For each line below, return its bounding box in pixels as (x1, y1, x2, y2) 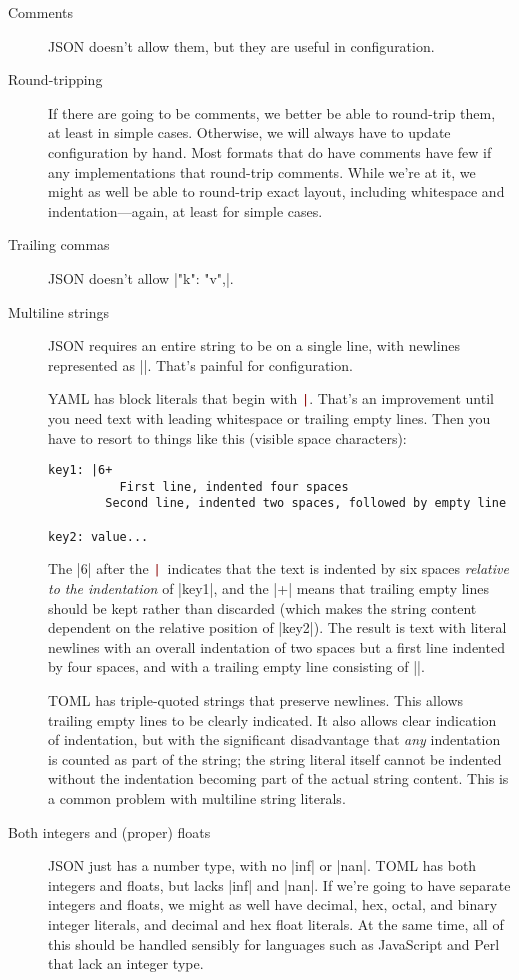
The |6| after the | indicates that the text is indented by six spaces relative (48, 558, 509, 579)
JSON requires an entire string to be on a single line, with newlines (48, 335, 461, 356)
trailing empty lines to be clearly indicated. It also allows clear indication (48, 709, 497, 730)
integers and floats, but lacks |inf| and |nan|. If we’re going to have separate (48, 874, 511, 895)
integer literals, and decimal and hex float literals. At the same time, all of (48, 914, 504, 934)
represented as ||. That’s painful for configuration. (48, 354, 353, 375)
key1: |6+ (48, 463, 113, 478)
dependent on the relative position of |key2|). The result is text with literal (48, 617, 507, 638)
